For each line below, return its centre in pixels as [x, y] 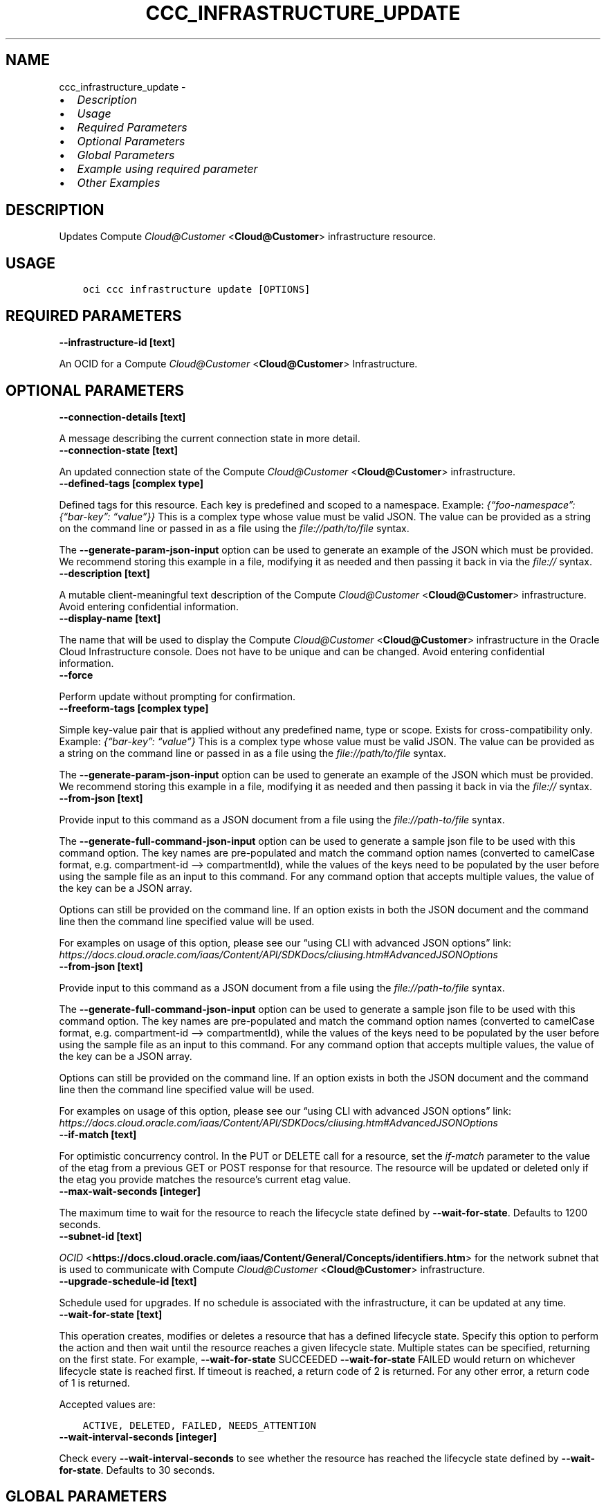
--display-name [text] [110, 618]
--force [76, 675]
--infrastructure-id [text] [117, 342]
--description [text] [104, 573]
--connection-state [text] [118, 450]
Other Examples [119, 182]
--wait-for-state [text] [111, 1314]
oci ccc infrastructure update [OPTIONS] [196, 290]
